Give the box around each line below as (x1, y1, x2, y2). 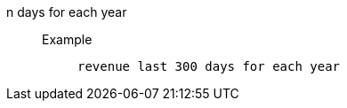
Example (42, 32, 93, 47)
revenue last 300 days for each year (77, 59, 341, 73)
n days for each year (6, 4, 127, 19)
